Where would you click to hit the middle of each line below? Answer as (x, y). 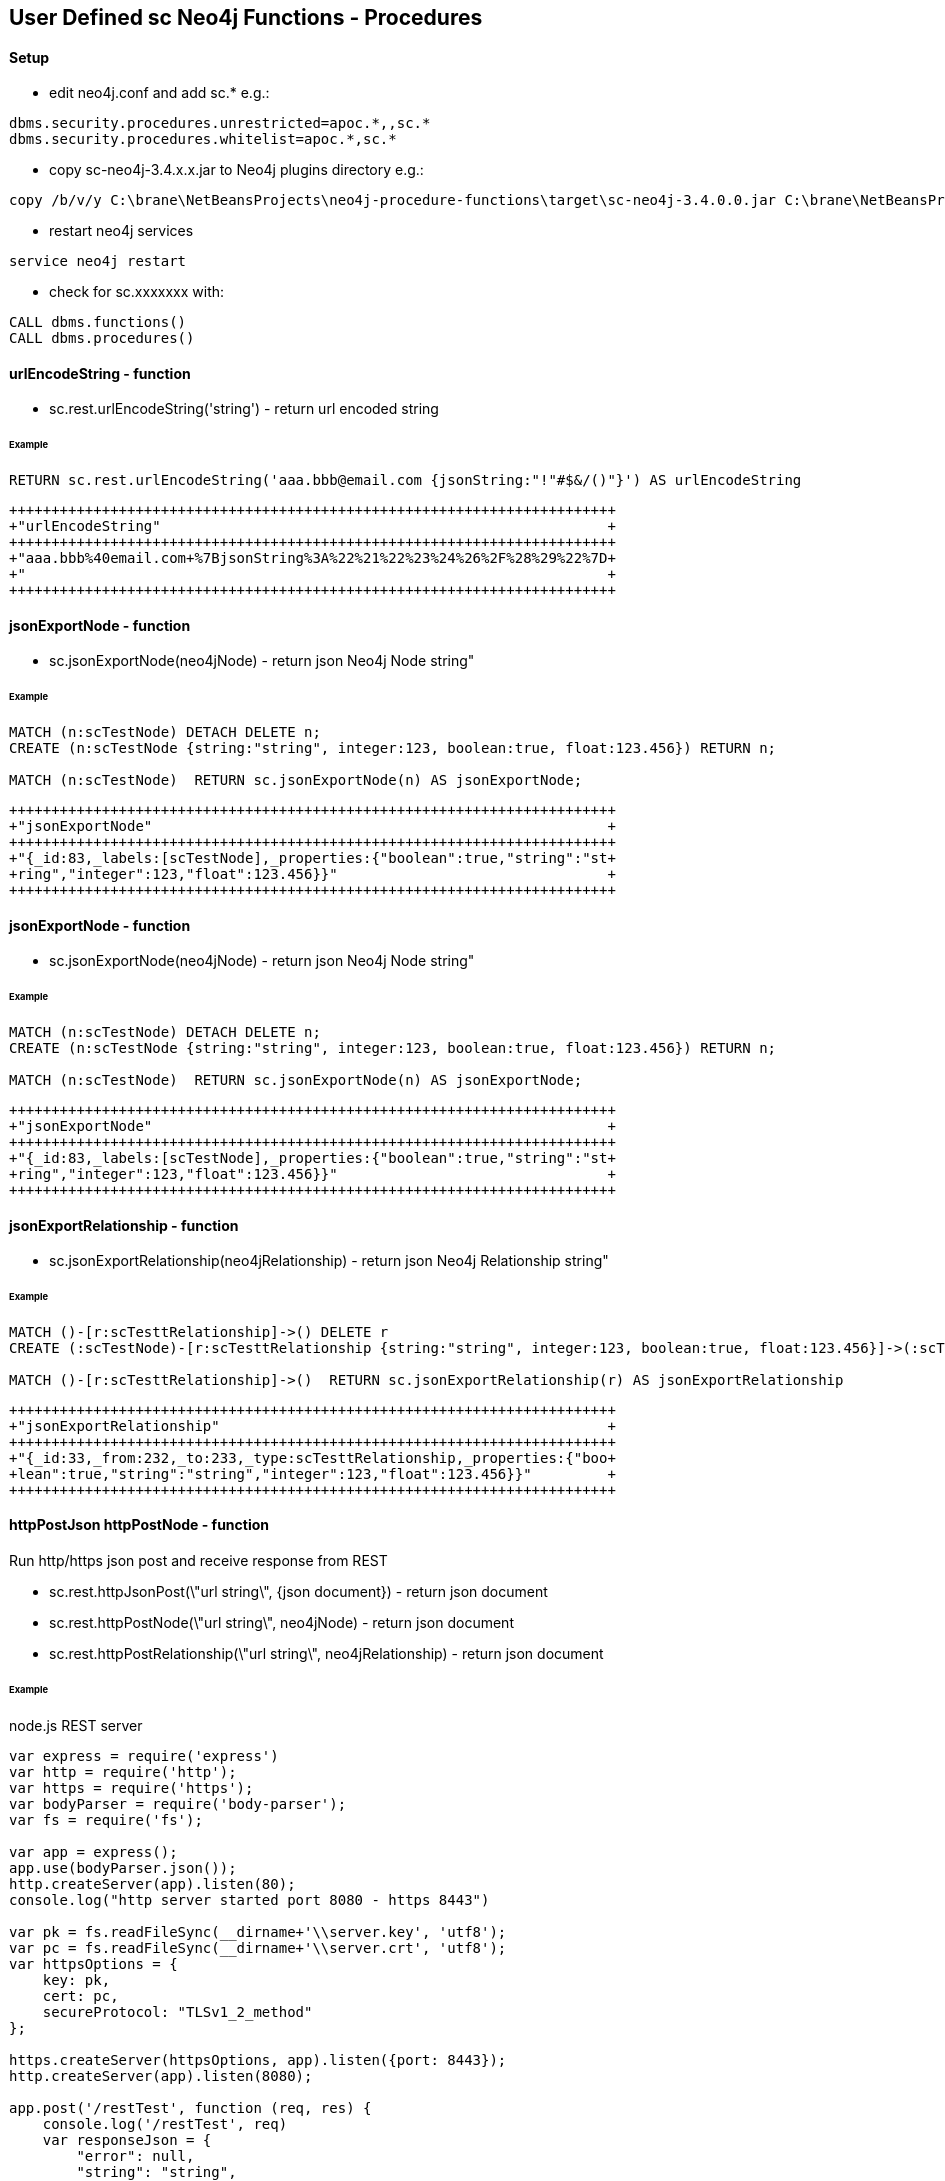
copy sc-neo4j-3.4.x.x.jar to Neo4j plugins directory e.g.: (236, 170)
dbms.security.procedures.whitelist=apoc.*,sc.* (203, 139)
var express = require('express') (144, 1755)
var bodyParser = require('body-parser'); (178, 1803)
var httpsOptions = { (93, 1963)
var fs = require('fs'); (106, 1819)
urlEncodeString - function (100, 373)
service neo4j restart (98, 261)
